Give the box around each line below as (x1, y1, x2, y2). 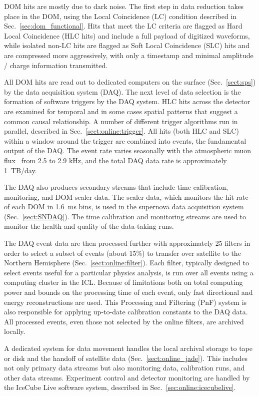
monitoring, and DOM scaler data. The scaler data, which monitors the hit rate (4, 191, 248, 202)
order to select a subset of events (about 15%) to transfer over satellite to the (4, 247, 241, 258)
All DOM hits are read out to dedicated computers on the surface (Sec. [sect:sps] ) (4, 77, 256, 87)
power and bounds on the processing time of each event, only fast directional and (4, 287, 253, 297)
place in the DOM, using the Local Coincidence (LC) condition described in (4, 11, 237, 21)
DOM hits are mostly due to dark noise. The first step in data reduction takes (4, 1, 244, 11)
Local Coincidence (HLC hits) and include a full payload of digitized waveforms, (4, 30, 250, 41)
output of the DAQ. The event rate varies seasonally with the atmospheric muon (4, 145, 251, 156)
